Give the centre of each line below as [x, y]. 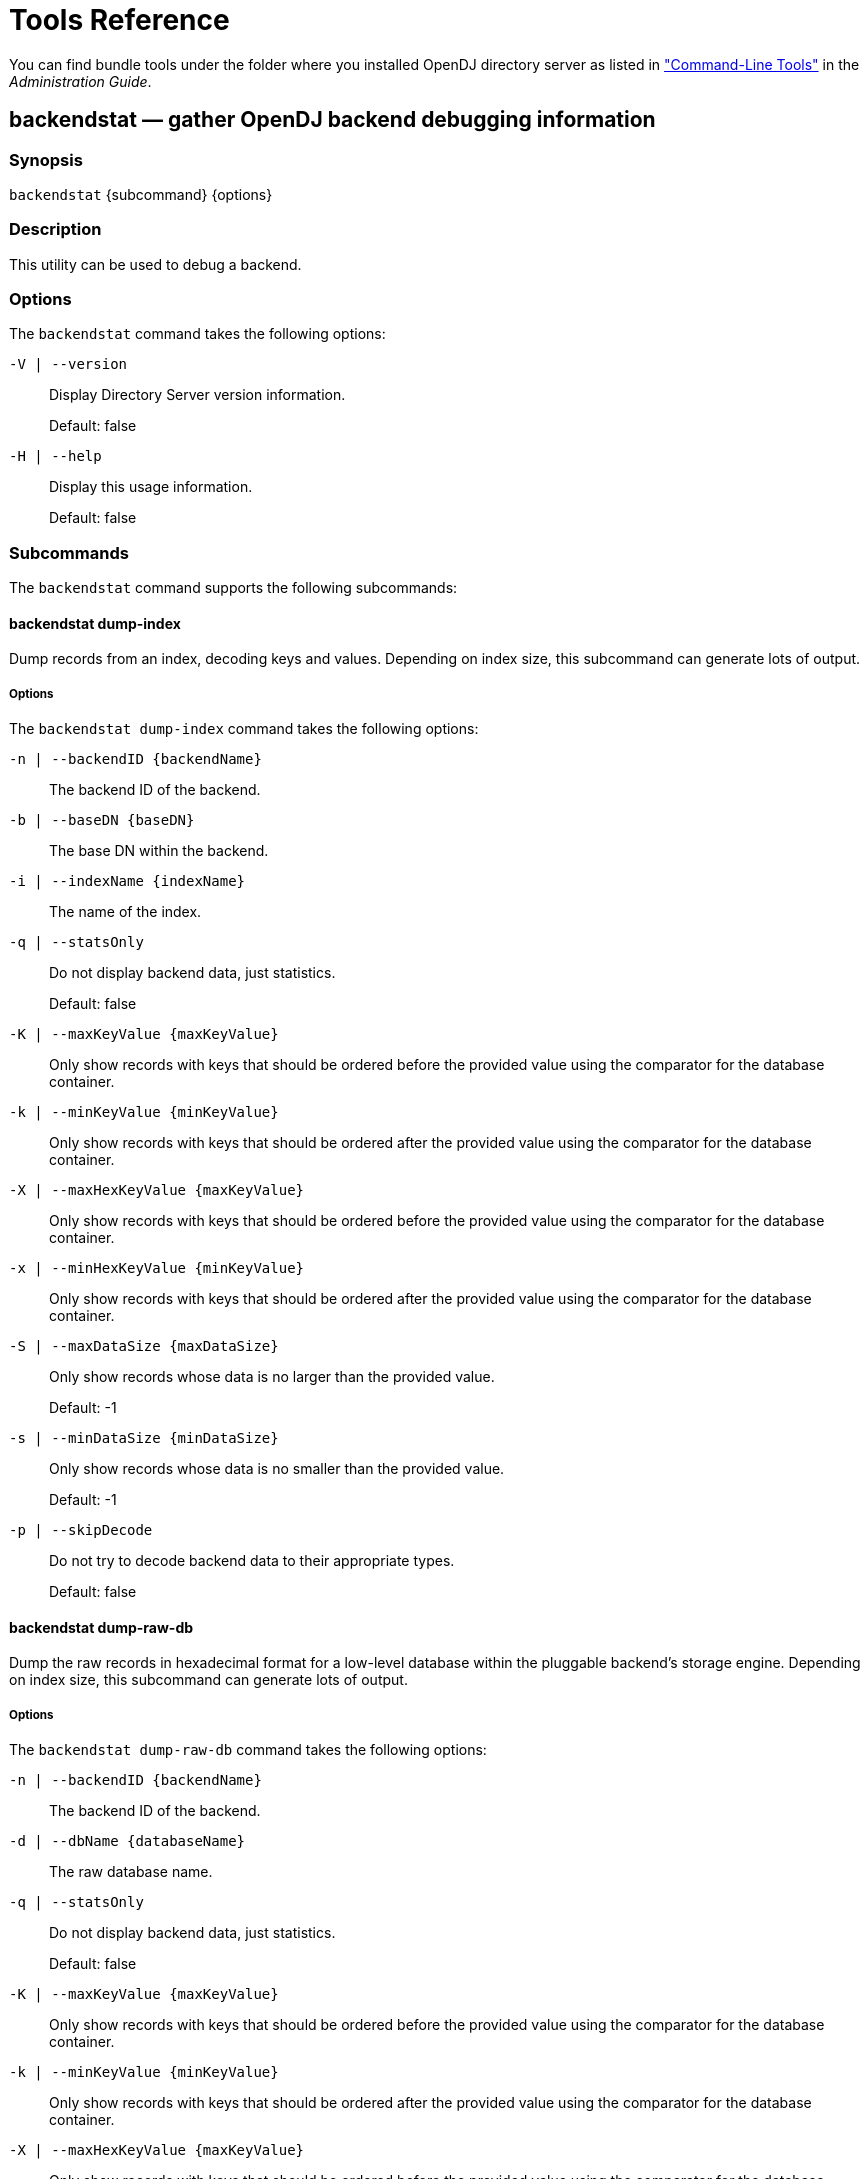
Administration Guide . [80, 81]
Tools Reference [119, 20]
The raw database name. [131, 1872]
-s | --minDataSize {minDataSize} [144, 1438]
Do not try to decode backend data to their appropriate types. [252, 1561]
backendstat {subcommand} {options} [141, 194]
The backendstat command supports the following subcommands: [233, 588]
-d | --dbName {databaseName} [127, 1841]
